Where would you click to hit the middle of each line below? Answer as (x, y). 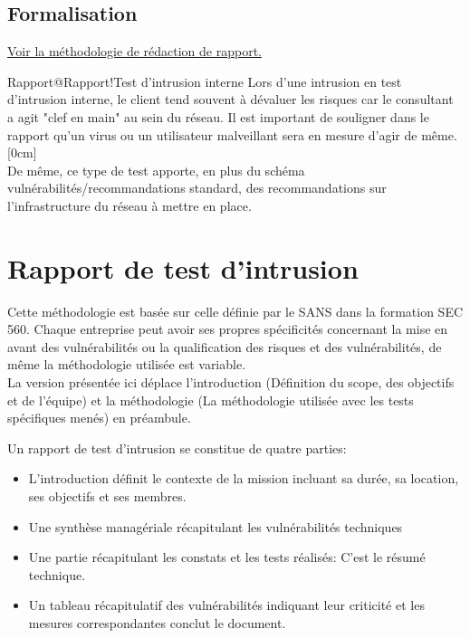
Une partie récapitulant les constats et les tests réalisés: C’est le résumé (227, 557)
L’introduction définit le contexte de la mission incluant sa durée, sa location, (244, 478)
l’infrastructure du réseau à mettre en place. (129, 205)
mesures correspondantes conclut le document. (157, 622)
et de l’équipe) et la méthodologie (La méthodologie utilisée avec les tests (211, 400)
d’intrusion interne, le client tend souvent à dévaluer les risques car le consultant (230, 99)
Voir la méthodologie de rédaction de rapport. (134, 51)
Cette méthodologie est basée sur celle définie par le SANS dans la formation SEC (235, 311)
